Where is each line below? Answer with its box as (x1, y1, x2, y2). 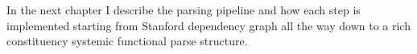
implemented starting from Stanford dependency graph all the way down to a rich (6, 17, 411, 33)
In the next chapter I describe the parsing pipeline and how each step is (6, 2, 361, 17)
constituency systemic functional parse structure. (6, 33, 248, 49)
